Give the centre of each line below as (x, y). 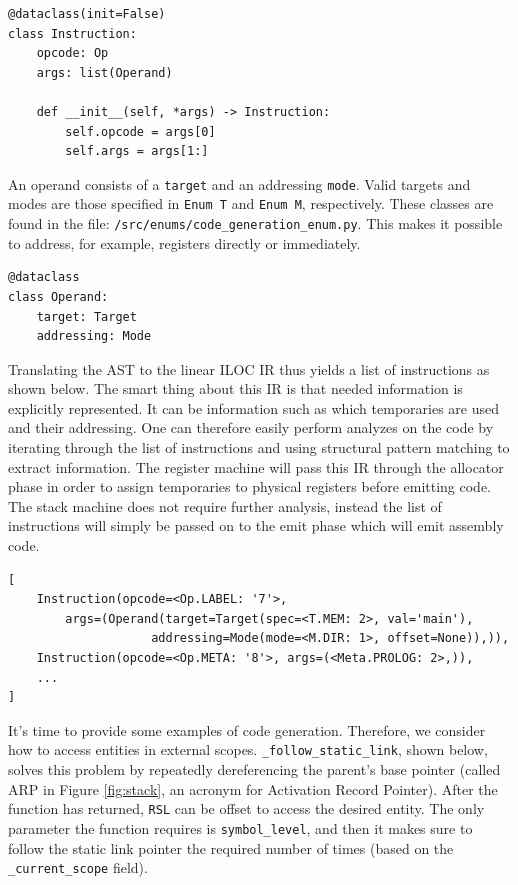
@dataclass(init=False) (87, 14)
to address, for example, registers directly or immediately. (184, 242)
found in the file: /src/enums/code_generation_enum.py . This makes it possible (255, 223)
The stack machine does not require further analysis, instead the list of (225, 505)
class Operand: (58, 296)
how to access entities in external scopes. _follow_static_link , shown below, (248, 749)
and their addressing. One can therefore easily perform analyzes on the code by (251, 427)
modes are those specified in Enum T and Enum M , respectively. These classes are (251, 203)
